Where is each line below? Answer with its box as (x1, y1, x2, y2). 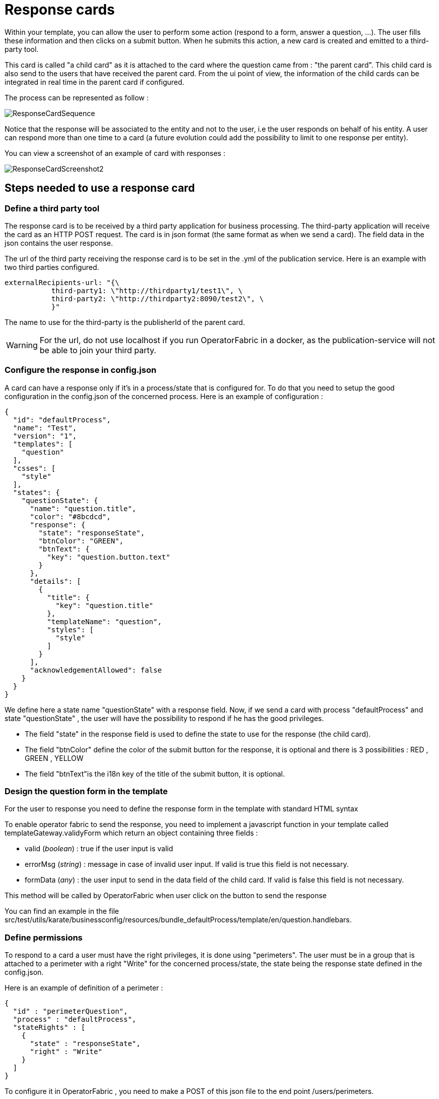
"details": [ (30, 577, 81, 585)
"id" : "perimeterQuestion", (13, 1007, 128, 1016)
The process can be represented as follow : (5, 93, 149, 102)
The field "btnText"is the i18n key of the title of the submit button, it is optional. (25, 769, 285, 778)
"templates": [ (13, 439, 73, 448)
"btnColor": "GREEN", (38, 536, 124, 545)
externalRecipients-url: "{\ (5, 278, 119, 287)
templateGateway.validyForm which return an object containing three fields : (5, 829, 258, 838)
